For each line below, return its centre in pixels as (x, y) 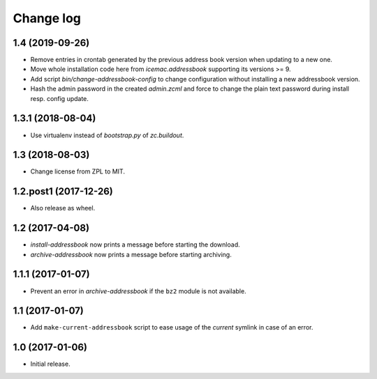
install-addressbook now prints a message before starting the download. (135, 245)
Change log (47, 18)
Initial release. (50, 364)
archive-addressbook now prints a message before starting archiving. (131, 254)
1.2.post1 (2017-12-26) (63, 192)
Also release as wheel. (63, 208)
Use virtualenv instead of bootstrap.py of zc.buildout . (107, 135)
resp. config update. (59, 98)
